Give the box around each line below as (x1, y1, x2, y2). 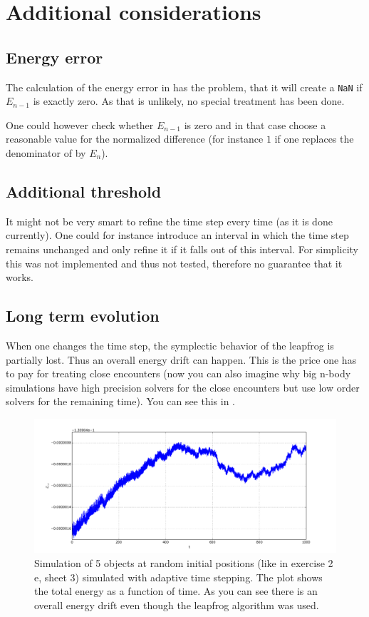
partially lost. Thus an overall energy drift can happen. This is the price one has (6, 352, 357, 367)
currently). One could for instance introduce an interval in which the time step (6, 228, 349, 243)
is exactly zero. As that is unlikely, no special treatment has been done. (33, 93, 345, 108)
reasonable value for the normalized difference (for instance (6, 131, 264, 146)
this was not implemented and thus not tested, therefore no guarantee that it (6, 255, 343, 270)
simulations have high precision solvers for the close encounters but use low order (6, 379, 360, 394)
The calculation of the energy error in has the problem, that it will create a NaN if (6, 79, 363, 94)
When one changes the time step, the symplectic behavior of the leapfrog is (6, 337, 334, 352)
